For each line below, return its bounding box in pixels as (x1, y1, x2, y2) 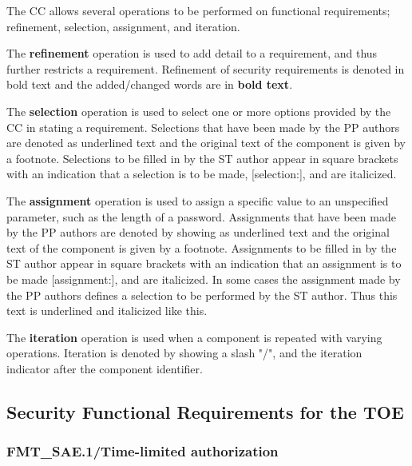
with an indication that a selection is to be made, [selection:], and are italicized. (6, 165, 397, 182)
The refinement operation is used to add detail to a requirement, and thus (6, 45, 378, 62)
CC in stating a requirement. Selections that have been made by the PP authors (6, 118, 400, 135)
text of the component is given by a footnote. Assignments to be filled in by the (6, 239, 397, 256)
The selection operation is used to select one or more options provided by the (6, 102, 391, 119)
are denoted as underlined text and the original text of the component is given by (6, 134, 406, 151)
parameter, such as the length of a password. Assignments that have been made (6, 208, 396, 225)
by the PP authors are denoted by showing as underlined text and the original (6, 224, 390, 241)
